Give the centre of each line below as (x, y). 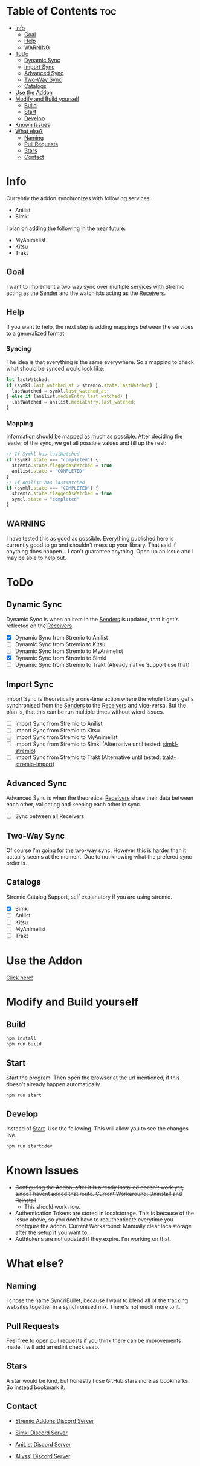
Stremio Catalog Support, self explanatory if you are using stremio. (89, 897)
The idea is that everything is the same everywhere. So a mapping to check (100, 362)
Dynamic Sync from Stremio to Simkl (61, 658)
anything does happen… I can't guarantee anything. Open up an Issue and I (100, 551)
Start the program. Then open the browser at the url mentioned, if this (93, 1078)
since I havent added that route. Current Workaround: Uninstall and (98, 1194)
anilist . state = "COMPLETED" (48, 471)
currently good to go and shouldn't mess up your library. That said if (91, 545)
